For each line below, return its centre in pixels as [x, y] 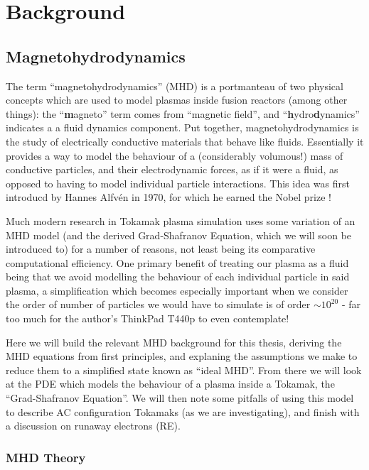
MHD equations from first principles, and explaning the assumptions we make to [182, 356]
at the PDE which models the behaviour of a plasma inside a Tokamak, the [170, 384]
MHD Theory [46, 457]
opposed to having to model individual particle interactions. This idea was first [178, 183]
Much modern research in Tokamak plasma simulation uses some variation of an [181, 220]
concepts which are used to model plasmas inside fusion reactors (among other [177, 100]
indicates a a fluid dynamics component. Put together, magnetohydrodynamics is [182, 127]
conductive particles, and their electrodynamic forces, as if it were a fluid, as [172, 169]
